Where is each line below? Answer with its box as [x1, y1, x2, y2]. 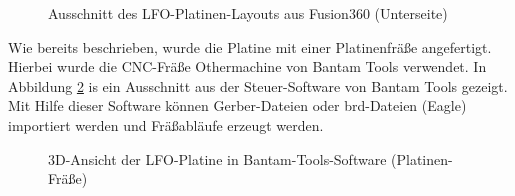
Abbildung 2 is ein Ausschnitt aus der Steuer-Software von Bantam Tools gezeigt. [8, 75, 508, 96]
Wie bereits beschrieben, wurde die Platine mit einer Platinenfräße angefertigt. [8, 36, 492, 57]
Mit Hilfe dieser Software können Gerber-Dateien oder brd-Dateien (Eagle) [8, 95, 467, 116]
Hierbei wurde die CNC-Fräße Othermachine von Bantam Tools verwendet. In [8, 56, 487, 77]
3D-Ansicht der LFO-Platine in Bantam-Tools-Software [48, 148, 387, 169]
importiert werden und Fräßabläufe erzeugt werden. [8, 114, 324, 135]
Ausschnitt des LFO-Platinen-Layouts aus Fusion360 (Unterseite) [48, 3, 448, 23]
